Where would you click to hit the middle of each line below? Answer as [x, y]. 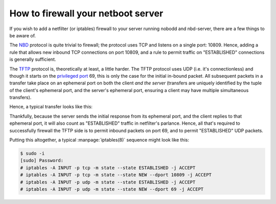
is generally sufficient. [33, 59]
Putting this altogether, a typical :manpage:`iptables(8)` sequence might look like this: [99, 140]
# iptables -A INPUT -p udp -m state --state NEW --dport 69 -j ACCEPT [112, 189]
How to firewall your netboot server [86, 13]
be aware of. [22, 35]
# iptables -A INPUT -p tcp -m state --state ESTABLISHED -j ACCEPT [108, 168]
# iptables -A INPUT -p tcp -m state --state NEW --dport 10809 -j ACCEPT [116, 175]
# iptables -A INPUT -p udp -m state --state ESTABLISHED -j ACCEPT [108, 182]
